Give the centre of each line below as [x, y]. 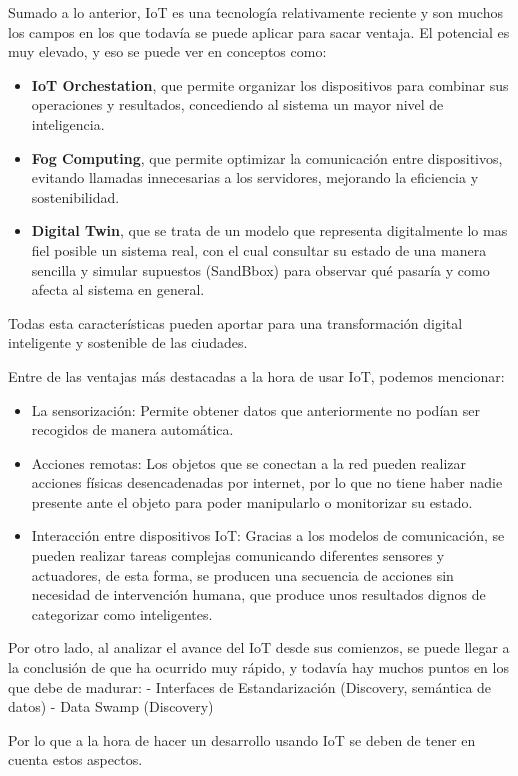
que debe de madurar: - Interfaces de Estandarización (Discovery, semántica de [250, 686]
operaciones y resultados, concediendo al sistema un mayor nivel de [237, 104]
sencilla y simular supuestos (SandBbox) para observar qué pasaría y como [260, 269]
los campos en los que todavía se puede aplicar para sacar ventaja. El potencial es [259, 31]
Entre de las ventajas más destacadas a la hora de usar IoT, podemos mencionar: [256, 375]
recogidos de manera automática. [132, 429]
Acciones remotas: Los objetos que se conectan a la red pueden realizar [249, 462]
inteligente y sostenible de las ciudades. [128, 342]
